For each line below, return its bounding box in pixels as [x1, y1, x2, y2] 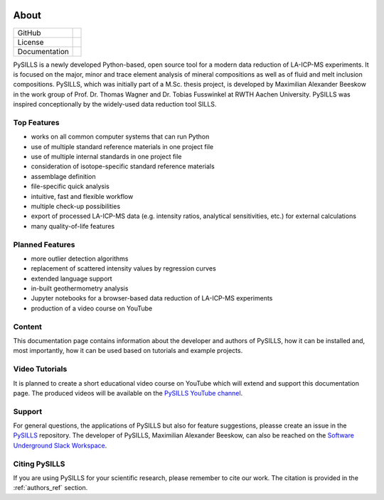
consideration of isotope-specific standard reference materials [31, 162, 215, 170]
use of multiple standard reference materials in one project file [31, 142, 213, 151]
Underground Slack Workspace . [13, 441, 107, 450]
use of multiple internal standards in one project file [31, 153, 182, 161]
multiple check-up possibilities [31, 202, 121, 210]
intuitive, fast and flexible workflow [31, 192, 134, 200]
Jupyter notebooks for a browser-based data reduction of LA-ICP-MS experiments [31, 294, 273, 303]
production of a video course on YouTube [31, 304, 153, 312]
